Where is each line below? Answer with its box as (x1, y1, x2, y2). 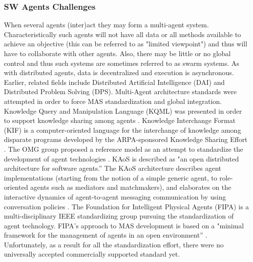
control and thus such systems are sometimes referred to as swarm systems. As (4, 58, 239, 68)
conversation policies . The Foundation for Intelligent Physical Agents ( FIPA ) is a (4, 201, 249, 211)
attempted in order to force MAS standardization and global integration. (4, 96, 222, 106)
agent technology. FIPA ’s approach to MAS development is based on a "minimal (4, 220, 244, 230)
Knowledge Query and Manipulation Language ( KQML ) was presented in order (4, 105, 242, 116)
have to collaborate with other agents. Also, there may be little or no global (4, 48, 231, 58)
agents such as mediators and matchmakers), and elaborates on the (30, 182, 232, 192)
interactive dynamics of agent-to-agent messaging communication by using (4, 191, 226, 202)
